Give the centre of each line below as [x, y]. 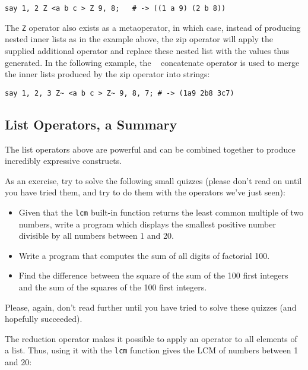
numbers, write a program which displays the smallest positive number [147, 224]
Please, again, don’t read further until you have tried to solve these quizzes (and [151, 307]
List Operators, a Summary [91, 124]
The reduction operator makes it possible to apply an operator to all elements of [151, 338]
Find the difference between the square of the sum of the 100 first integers [153, 275]
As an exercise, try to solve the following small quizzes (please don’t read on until [153, 180]
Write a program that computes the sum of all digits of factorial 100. [144, 255]
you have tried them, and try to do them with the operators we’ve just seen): [145, 192]
